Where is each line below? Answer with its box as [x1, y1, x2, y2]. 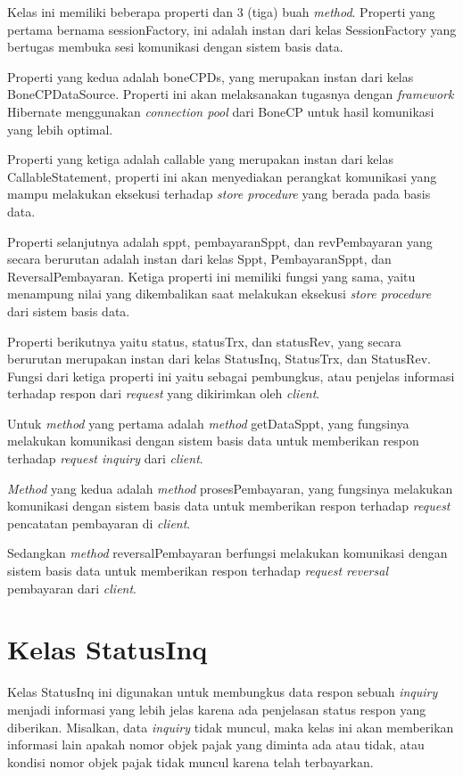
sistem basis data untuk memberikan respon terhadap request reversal [7, 561, 388, 580]
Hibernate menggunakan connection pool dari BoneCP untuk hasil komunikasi [7, 102, 434, 120]
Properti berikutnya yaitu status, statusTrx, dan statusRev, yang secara [7, 331, 401, 350]
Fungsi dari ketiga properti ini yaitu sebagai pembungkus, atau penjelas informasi [7, 366, 455, 385]
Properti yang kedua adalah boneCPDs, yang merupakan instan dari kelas [7, 67, 414, 86]
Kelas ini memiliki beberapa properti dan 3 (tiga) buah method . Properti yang [7, 3, 435, 20]
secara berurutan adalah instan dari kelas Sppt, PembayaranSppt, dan [7, 249, 392, 268]
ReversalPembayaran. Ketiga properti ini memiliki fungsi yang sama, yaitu [7, 266, 416, 285]
